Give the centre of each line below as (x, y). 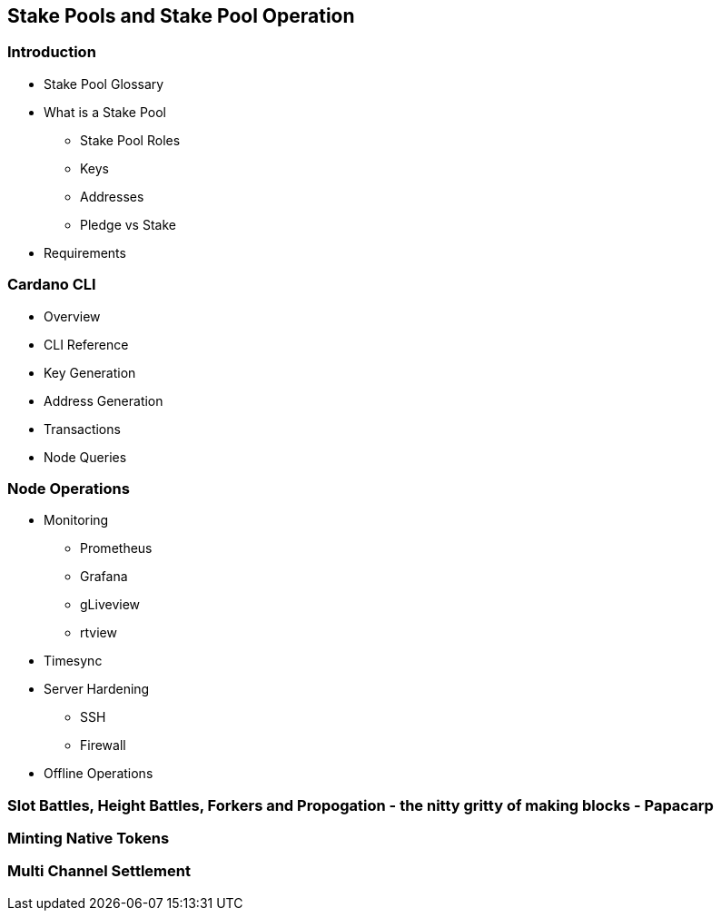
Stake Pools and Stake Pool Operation (181, 16)
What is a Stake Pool (105, 112)
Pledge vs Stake (128, 224)
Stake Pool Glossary (104, 84)
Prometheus (116, 548)
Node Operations (69, 488)
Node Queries (85, 457)
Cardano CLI (52, 285)
